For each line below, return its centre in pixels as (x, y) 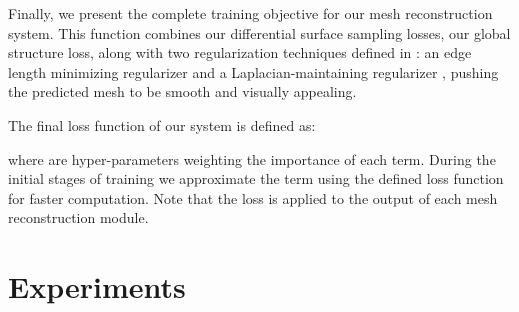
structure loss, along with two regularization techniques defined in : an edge (240, 52)
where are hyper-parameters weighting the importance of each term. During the (252, 158)
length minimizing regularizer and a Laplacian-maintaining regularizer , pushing (253, 71)
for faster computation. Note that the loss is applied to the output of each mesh (253, 197)
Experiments (97, 286)
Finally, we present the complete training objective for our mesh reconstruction (250, 13)
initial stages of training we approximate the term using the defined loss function (256, 178)
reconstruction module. (78, 217)
